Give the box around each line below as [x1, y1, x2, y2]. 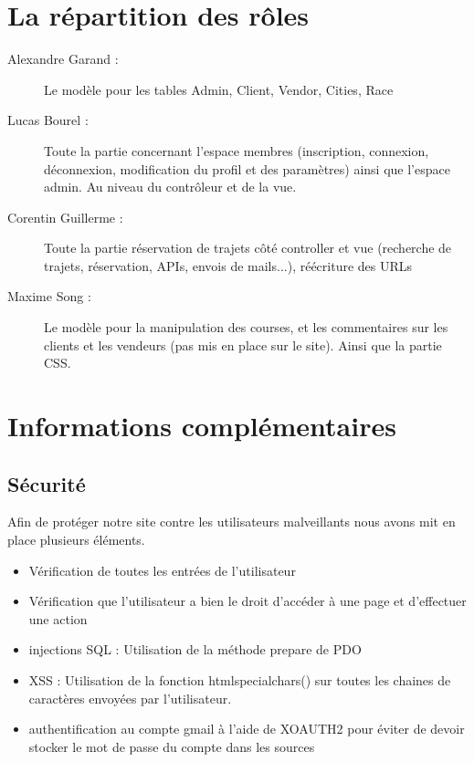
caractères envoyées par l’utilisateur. [28, 688, 232, 707]
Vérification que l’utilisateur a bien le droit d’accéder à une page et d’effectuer [28, 591, 467, 611]
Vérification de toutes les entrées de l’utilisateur [28, 560, 296, 579]
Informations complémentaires [7, 407, 396, 444]
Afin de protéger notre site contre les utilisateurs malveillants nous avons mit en [7, 512, 456, 531]
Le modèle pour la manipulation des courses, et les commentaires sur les [44, 318, 448, 337]
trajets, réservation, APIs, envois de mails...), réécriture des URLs [44, 256, 413, 275]
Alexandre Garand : [7, 49, 119, 68]
